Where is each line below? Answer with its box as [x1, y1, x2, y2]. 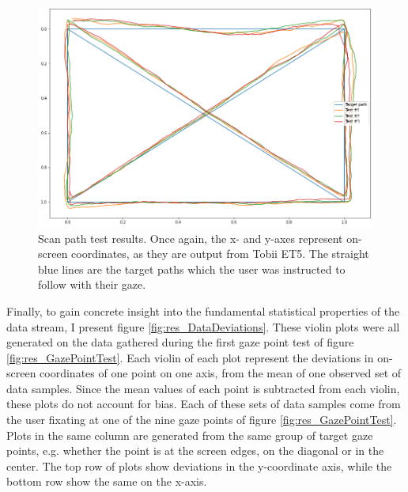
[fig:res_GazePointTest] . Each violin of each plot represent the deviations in [6, 349, 374, 365]
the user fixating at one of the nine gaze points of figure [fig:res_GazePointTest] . [6, 411, 397, 428]
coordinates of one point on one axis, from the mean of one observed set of [40, 365, 402, 381]
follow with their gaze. [38, 276, 146, 293]
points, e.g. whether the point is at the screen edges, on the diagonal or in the [6, 442, 384, 459]
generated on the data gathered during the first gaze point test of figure [6, 334, 354, 350]
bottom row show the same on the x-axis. [6, 473, 207, 490]
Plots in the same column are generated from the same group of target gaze [6, 426, 373, 443]
